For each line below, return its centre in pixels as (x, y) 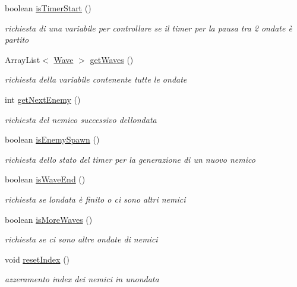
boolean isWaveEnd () (45, 179)
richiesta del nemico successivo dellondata (81, 119)
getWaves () (112, 59)
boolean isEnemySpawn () (52, 139)
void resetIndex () (37, 259)
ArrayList (23, 59)
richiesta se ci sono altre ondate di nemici (81, 239)
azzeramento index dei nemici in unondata (82, 279)
